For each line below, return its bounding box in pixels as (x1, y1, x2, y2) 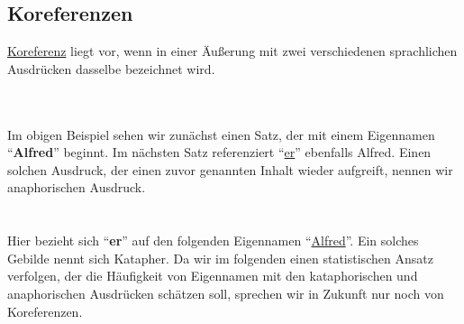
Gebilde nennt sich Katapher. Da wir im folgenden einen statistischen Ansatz (7, 248, 433, 267)
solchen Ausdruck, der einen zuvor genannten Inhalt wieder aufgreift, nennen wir (7, 160, 453, 179)
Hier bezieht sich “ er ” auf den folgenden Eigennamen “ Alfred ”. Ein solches (7, 231, 419, 250)
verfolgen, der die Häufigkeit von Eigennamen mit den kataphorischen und (7, 266, 418, 285)
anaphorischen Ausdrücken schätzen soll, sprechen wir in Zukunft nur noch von (7, 283, 444, 302)
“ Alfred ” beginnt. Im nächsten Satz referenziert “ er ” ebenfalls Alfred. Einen (7, 143, 432, 162)
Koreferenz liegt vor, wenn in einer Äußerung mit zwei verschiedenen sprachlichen (7, 42, 458, 60)
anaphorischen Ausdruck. (7, 178, 146, 197)
